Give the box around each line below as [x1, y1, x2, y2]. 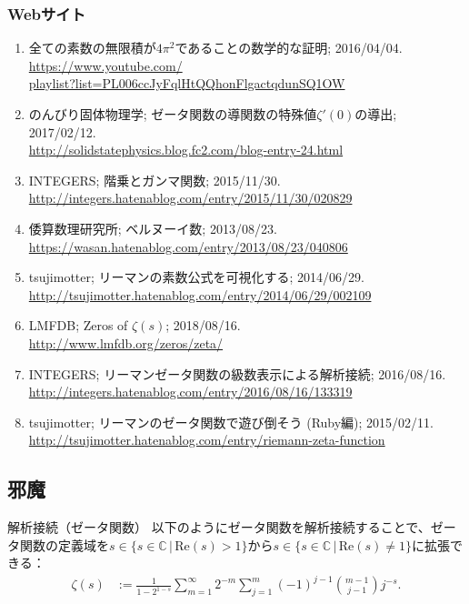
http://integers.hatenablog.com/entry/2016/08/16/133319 [28, 382, 353, 401]
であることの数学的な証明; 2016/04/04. [175, 38, 403, 57]
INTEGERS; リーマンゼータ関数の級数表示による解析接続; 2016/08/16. [28, 364, 446, 383]
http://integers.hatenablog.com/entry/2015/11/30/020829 [28, 188, 353, 207]
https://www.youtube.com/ [28, 55, 183, 75]
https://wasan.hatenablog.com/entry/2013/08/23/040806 [28, 237, 348, 256]
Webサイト [7, 2, 86, 25]
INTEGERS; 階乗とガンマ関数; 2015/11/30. [28, 170, 281, 189]
